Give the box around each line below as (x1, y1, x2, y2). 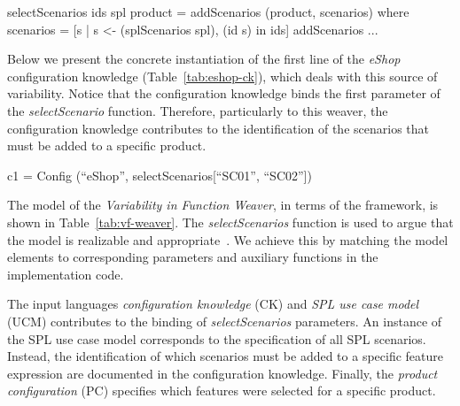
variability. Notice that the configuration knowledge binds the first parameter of (7, 84, 441, 103)
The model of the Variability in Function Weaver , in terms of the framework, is (7, 195, 439, 214)
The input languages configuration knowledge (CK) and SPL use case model (7, 295, 419, 313)
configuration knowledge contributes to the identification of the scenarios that (7, 119, 429, 137)
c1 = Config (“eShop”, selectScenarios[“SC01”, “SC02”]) (7, 165, 312, 184)
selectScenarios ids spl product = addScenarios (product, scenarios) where (7, 3, 409, 20)
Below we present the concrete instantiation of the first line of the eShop (7, 50, 401, 68)
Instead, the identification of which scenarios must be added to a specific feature (7, 347, 443, 365)
